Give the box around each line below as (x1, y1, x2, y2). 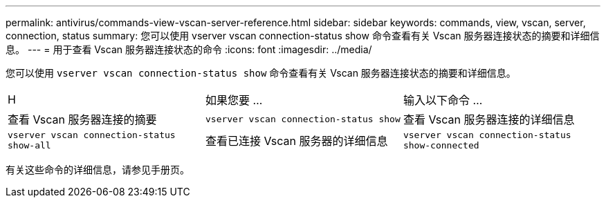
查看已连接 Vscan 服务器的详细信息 (205, 134, 388, 148)
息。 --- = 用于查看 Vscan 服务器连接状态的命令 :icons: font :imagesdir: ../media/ (6, 43, 372, 55)
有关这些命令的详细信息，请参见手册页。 (6, 164, 190, 175)
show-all (8, 140, 51, 151)
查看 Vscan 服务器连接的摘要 (8, 113, 157, 126)
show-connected (403, 140, 479, 151)
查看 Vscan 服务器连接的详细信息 (403, 113, 575, 126)
